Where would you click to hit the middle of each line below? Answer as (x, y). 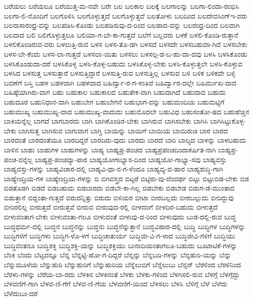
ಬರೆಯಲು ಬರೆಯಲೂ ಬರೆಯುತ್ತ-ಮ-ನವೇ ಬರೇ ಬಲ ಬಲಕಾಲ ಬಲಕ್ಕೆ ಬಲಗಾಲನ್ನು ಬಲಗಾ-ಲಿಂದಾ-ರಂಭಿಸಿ (122, 6)
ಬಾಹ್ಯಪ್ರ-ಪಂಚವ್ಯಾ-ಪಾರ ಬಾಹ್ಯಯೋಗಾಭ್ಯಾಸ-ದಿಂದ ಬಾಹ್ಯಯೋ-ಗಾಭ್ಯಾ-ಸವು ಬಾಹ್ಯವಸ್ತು (131, 159)
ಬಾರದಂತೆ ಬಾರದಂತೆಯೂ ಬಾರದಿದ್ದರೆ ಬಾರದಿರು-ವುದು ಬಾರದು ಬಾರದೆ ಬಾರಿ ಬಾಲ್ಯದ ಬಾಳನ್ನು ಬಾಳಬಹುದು (125, 140)
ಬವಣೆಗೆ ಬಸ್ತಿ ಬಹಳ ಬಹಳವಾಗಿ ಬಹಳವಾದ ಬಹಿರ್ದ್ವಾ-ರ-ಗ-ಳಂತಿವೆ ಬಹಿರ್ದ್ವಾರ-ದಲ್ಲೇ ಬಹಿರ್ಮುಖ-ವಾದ (120, 82)
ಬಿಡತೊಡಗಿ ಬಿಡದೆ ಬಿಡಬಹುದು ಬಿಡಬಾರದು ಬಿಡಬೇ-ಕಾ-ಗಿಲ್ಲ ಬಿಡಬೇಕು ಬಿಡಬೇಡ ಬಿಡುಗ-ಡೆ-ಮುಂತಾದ (119, 188)
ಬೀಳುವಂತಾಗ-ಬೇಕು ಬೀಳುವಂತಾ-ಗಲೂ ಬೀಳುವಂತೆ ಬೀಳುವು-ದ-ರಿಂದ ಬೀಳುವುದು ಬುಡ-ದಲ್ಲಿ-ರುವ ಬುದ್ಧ (120, 217)
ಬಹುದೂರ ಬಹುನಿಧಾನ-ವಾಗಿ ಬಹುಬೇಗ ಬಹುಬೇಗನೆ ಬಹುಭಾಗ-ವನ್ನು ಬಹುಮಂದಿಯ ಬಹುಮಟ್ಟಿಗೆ (114, 101)
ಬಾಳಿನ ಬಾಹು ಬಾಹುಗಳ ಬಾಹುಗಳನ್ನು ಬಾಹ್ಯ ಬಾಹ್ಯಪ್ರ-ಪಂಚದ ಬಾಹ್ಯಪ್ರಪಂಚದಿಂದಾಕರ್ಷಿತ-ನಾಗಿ (110, 149)
